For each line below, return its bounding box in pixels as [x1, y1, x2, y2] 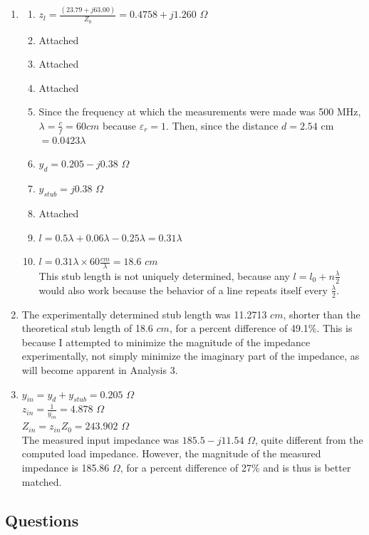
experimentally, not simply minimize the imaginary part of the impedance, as [21, 348, 360, 363]
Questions [5, 509, 79, 531]
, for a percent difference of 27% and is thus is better [120, 459, 351, 474]
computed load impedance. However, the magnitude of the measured [21, 446, 321, 461]
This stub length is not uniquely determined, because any [38, 268, 290, 283]
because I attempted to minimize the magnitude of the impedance [21, 334, 311, 349]
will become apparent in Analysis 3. [21, 362, 178, 377]
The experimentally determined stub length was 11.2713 [21, 306, 267, 321]
